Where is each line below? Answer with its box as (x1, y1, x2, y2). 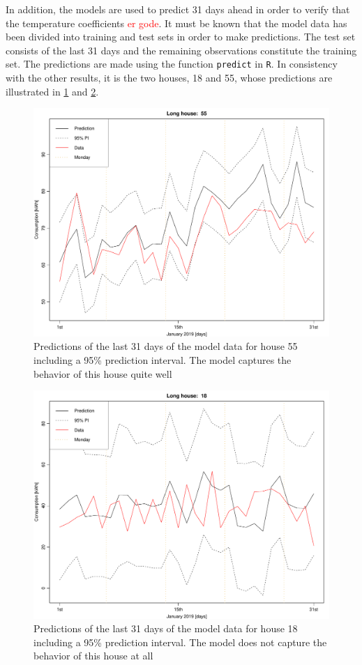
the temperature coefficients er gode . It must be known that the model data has (6, 15, 347, 30)
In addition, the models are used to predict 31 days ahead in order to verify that (6, 2, 350, 16)
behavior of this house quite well (33, 366, 172, 381)
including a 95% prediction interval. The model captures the (33, 352, 292, 367)
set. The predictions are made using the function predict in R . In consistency (6, 56, 338, 71)
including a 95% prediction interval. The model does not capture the (33, 634, 327, 649)
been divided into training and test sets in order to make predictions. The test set (6, 29, 356, 44)
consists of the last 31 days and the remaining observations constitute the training (6, 43, 357, 57)
